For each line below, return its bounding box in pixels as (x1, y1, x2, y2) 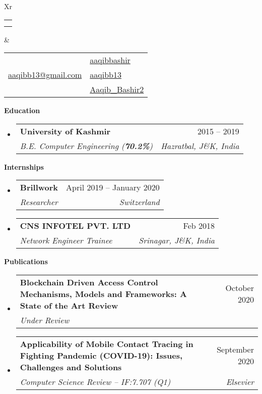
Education (4, 105, 40, 116)
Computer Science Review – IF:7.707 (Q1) (20, 375, 171, 387)
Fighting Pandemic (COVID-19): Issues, (20, 349, 183, 361)
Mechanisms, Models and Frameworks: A (20, 287, 187, 300)
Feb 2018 (183, 220, 215, 232)
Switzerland (119, 196, 160, 208)
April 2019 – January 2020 (66, 181, 160, 193)
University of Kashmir (20, 125, 111, 137)
